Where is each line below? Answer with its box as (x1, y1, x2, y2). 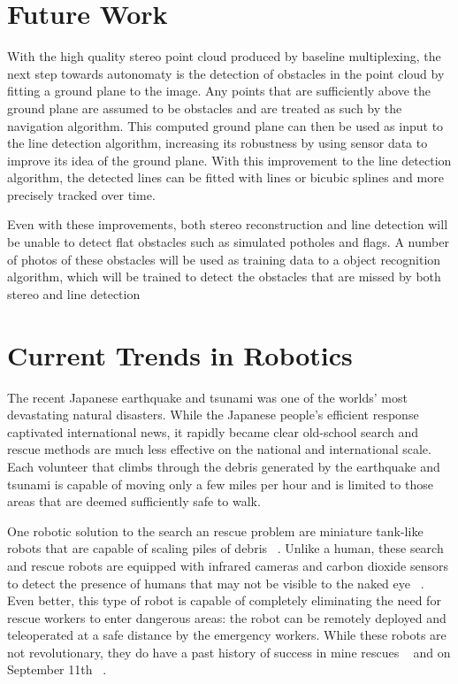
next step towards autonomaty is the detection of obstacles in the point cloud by (7, 64, 445, 82)
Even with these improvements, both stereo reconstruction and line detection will (7, 215, 448, 234)
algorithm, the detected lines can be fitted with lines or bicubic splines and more (7, 168, 444, 187)
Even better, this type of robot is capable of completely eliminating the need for (7, 591, 441, 610)
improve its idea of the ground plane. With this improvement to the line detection (7, 150, 452, 169)
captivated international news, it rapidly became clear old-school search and (7, 422, 419, 441)
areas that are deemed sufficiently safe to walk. (7, 492, 261, 511)
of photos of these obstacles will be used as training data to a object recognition (7, 250, 441, 268)
